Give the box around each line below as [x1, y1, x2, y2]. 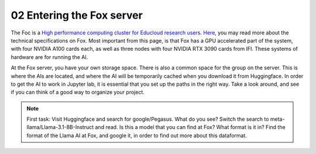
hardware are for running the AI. [11, 53, 88, 61]
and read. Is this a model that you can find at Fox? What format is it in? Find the [95, 124, 286, 131]
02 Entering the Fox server [11, 9, 143, 22]
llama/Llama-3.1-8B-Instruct [26, 124, 94, 131]
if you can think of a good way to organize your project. [11, 89, 145, 96]
